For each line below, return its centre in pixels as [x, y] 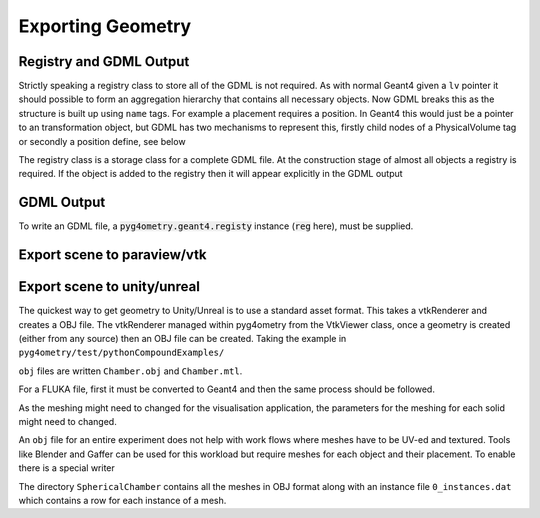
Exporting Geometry [105, 26]
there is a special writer [66, 468]
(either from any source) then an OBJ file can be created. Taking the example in [182, 339]
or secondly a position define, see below [102, 141]
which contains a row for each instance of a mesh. [122, 500]
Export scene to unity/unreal [109, 286]
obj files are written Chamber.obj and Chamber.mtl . [130, 371]
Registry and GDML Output [104, 61]
